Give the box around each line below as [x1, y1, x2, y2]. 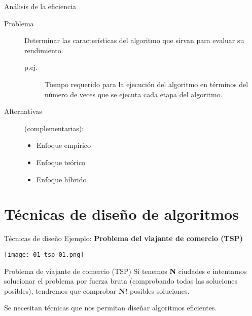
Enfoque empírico [36, 140, 91, 150]
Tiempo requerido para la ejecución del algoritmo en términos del [45, 78, 248, 89]
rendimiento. [24, 45, 63, 55]
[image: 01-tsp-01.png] [4, 251, 84, 258]
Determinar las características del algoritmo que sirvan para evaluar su [24, 35, 244, 46]
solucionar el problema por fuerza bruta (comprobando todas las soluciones [4, 275, 237, 286]
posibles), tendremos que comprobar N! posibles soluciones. [4, 285, 190, 296]
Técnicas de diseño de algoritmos [4, 204, 239, 224]
